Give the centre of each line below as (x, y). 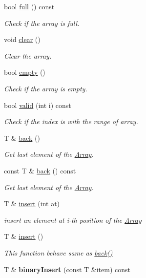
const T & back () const (40, 170)
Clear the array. (28, 55)
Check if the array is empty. (46, 88)
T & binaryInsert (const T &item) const (67, 269)
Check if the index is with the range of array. (71, 121)
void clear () (22, 39)
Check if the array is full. (42, 23)
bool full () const (29, 6)
